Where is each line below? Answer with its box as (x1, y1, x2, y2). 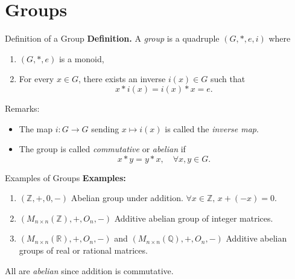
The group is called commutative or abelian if (19, 143, 186, 155)
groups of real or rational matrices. (19, 244, 148, 257)
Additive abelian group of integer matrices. (114, 211, 273, 224)
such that (210, 72, 246, 85)
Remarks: (5, 101, 40, 114)
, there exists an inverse (78, 72, 166, 85)
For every (19, 72, 54, 85)
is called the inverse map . (165, 122, 259, 135)
